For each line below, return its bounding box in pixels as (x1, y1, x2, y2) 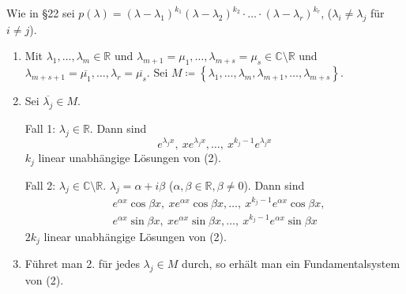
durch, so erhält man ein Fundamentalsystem (181, 255, 400, 272)
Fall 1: (24, 119, 56, 136)
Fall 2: (24, 176, 56, 193)
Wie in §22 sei (6, 5, 75, 21)
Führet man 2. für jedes (24, 255, 140, 272)
